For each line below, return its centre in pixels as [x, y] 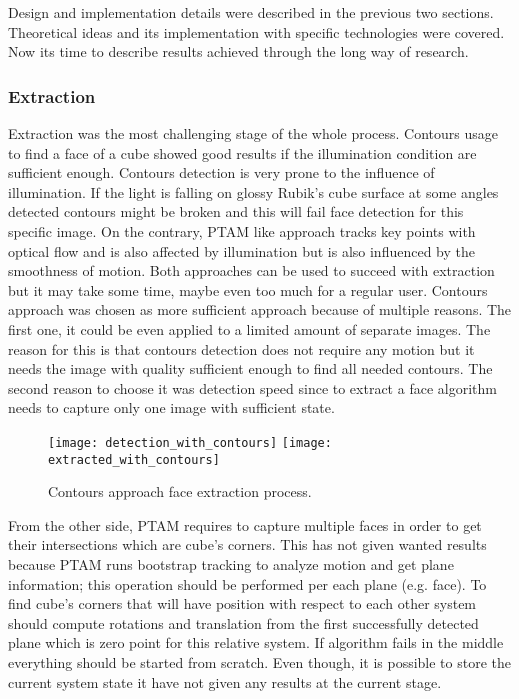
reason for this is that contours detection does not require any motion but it [241, 348]
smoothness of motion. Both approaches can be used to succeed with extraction [251, 270]
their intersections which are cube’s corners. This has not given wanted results [247, 544]
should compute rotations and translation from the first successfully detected [243, 622]
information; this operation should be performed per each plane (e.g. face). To [247, 583]
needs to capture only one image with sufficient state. [171, 407]
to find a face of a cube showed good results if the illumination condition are [242, 152]
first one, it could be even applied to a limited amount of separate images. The [249, 328]
